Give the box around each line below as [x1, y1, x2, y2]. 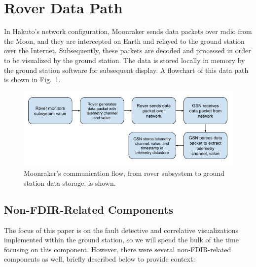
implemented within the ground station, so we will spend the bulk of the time [4, 234, 239, 245]
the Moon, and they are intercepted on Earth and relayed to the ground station [4, 35, 245, 46]
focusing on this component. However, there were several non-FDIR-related [4, 244, 231, 254]
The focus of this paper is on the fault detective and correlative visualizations [4, 225, 238, 235]
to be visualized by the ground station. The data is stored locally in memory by [4, 55, 245, 65]
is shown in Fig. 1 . [4, 74, 61, 85]
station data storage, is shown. [24, 177, 116, 188]
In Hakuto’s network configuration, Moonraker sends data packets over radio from [4, 26, 252, 36]
